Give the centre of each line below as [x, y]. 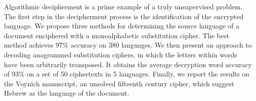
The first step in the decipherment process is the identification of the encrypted [124, 16]
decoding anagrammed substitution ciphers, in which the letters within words [121, 54]
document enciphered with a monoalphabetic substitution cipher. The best [117, 35]
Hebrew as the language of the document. [67, 93]
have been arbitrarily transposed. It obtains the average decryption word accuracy [128, 64]
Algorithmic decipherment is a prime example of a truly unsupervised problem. [123, 6]
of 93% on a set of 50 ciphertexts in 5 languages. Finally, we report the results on [127, 74]
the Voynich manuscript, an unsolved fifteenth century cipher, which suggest [119, 83]
